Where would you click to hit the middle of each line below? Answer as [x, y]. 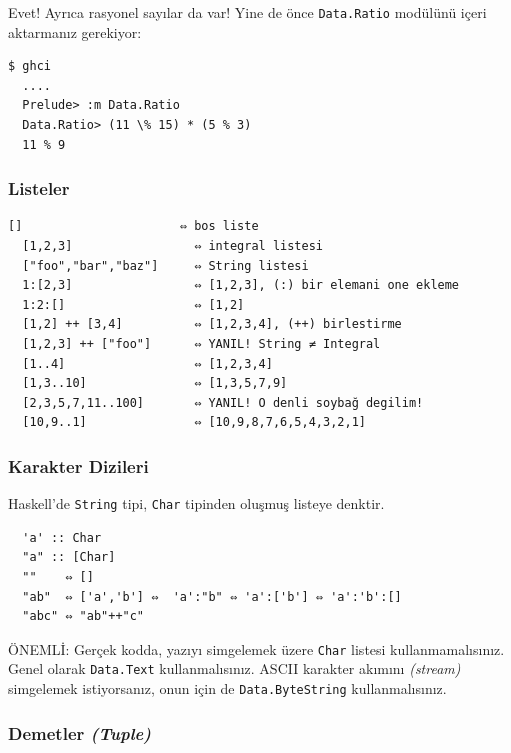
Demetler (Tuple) [79, 732]
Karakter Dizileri [78, 465]
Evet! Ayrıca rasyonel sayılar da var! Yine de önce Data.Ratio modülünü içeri [247, 12]
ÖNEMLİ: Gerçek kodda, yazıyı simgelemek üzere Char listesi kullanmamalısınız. [256, 648]
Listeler [39, 188]
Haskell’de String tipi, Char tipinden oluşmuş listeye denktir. [196, 503]
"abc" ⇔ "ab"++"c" [83, 616]
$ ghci [29, 66]
